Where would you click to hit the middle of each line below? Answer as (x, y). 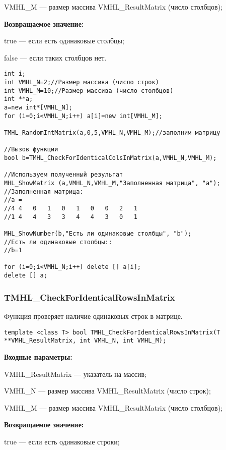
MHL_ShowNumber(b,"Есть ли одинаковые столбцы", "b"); (98, 233)
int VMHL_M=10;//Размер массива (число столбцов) (89, 91)
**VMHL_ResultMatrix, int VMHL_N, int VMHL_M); (85, 341)
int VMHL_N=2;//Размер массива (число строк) (82, 82)
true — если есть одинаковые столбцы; (64, 41)
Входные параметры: (38, 356)
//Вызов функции (31, 150)
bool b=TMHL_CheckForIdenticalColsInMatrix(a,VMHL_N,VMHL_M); (110, 158)
